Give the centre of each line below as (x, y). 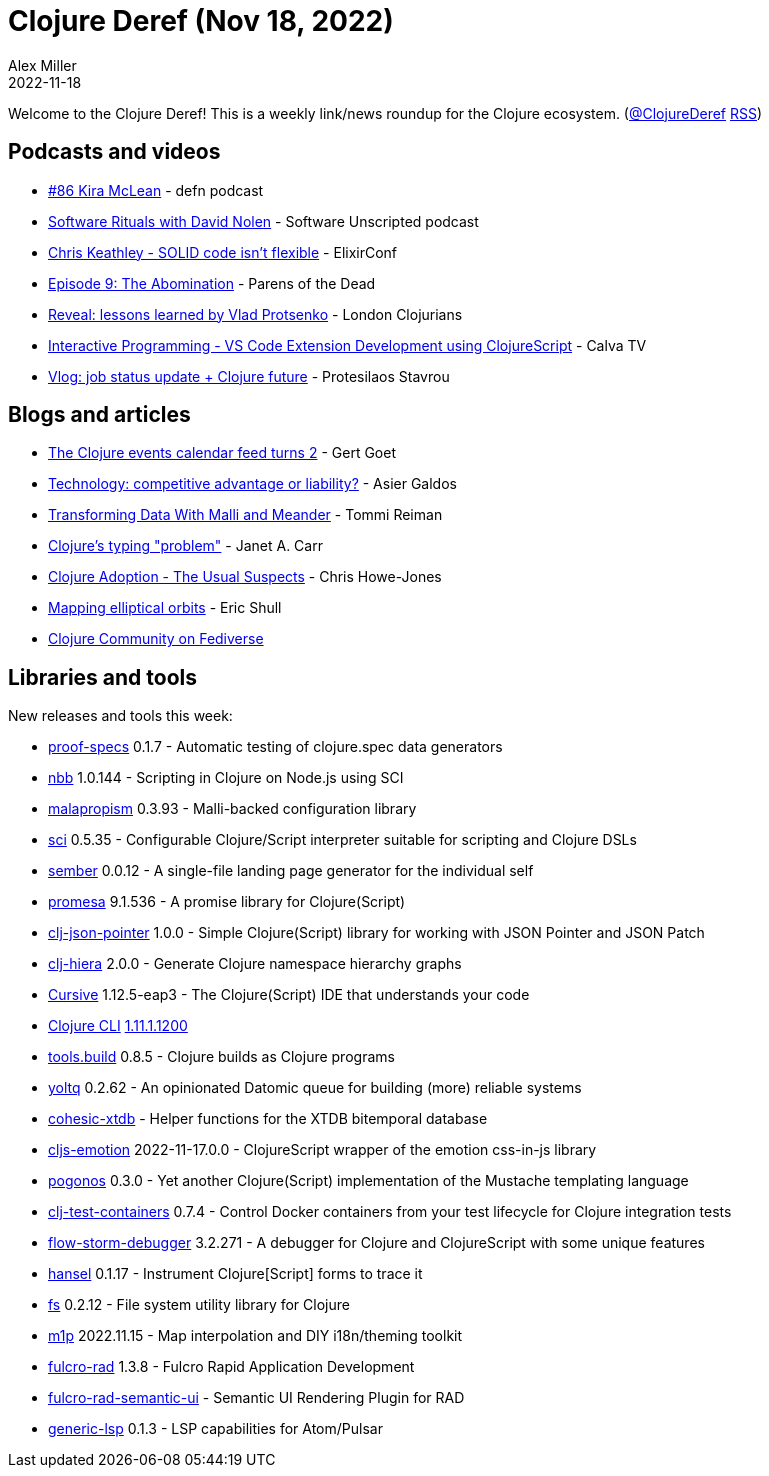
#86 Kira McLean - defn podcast (156, 190)
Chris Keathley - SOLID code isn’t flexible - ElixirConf (223, 252)
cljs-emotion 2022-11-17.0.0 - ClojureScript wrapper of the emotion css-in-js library (322, 1150)
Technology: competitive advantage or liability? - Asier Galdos (252, 484)
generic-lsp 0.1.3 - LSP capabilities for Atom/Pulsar (215, 1429)
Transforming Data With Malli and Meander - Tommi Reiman (245, 515)
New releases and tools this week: (120, 716)
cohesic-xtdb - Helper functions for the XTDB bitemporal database (268, 1119)
